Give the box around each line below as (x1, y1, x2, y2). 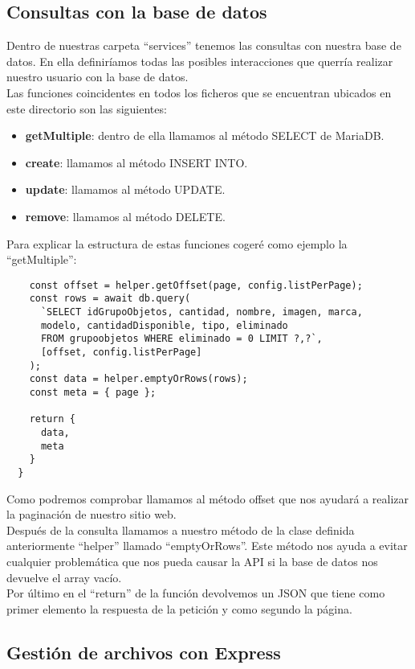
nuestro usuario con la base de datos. (6, 68, 189, 85)
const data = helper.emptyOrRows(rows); (29, 373, 248, 385)
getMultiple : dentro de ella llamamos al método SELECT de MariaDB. (25, 127, 384, 144)
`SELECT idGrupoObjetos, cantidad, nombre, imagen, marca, (40, 306, 363, 318)
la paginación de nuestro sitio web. (6, 506, 177, 523)
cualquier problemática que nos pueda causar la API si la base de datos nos (6, 552, 378, 569)
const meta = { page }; (29, 386, 157, 398)
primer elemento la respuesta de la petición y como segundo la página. (6, 600, 352, 617)
